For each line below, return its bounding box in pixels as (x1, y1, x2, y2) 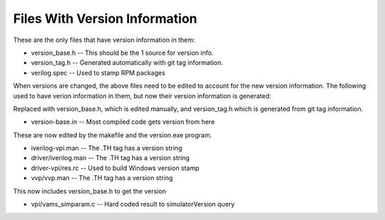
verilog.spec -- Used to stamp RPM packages (31, 68, 165, 77)
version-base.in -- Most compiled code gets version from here (31, 117, 215, 126)
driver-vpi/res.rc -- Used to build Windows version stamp (31, 164, 200, 172)
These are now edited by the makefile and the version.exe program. (13, 130, 212, 139)
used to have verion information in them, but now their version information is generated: (13, 91, 272, 100)
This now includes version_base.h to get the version (13, 187, 167, 195)
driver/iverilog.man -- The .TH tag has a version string (31, 154, 190, 162)
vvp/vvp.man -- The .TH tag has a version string (31, 174, 173, 182)
